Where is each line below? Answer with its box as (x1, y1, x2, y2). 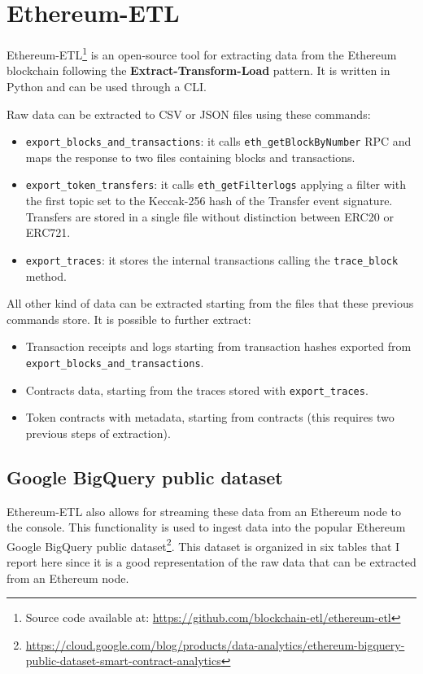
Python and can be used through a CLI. (7, 77, 207, 94)
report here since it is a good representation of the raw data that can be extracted (7, 554, 416, 571)
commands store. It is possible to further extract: (7, 310, 251, 327)
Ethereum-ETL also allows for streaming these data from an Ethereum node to (7, 502, 402, 519)
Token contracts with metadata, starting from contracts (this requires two (25, 409, 395, 426)
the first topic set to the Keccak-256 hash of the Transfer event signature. (25, 192, 393, 209)
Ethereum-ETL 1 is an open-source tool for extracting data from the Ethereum (7, 44, 397, 63)
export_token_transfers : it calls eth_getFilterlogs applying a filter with (25, 176, 406, 193)
